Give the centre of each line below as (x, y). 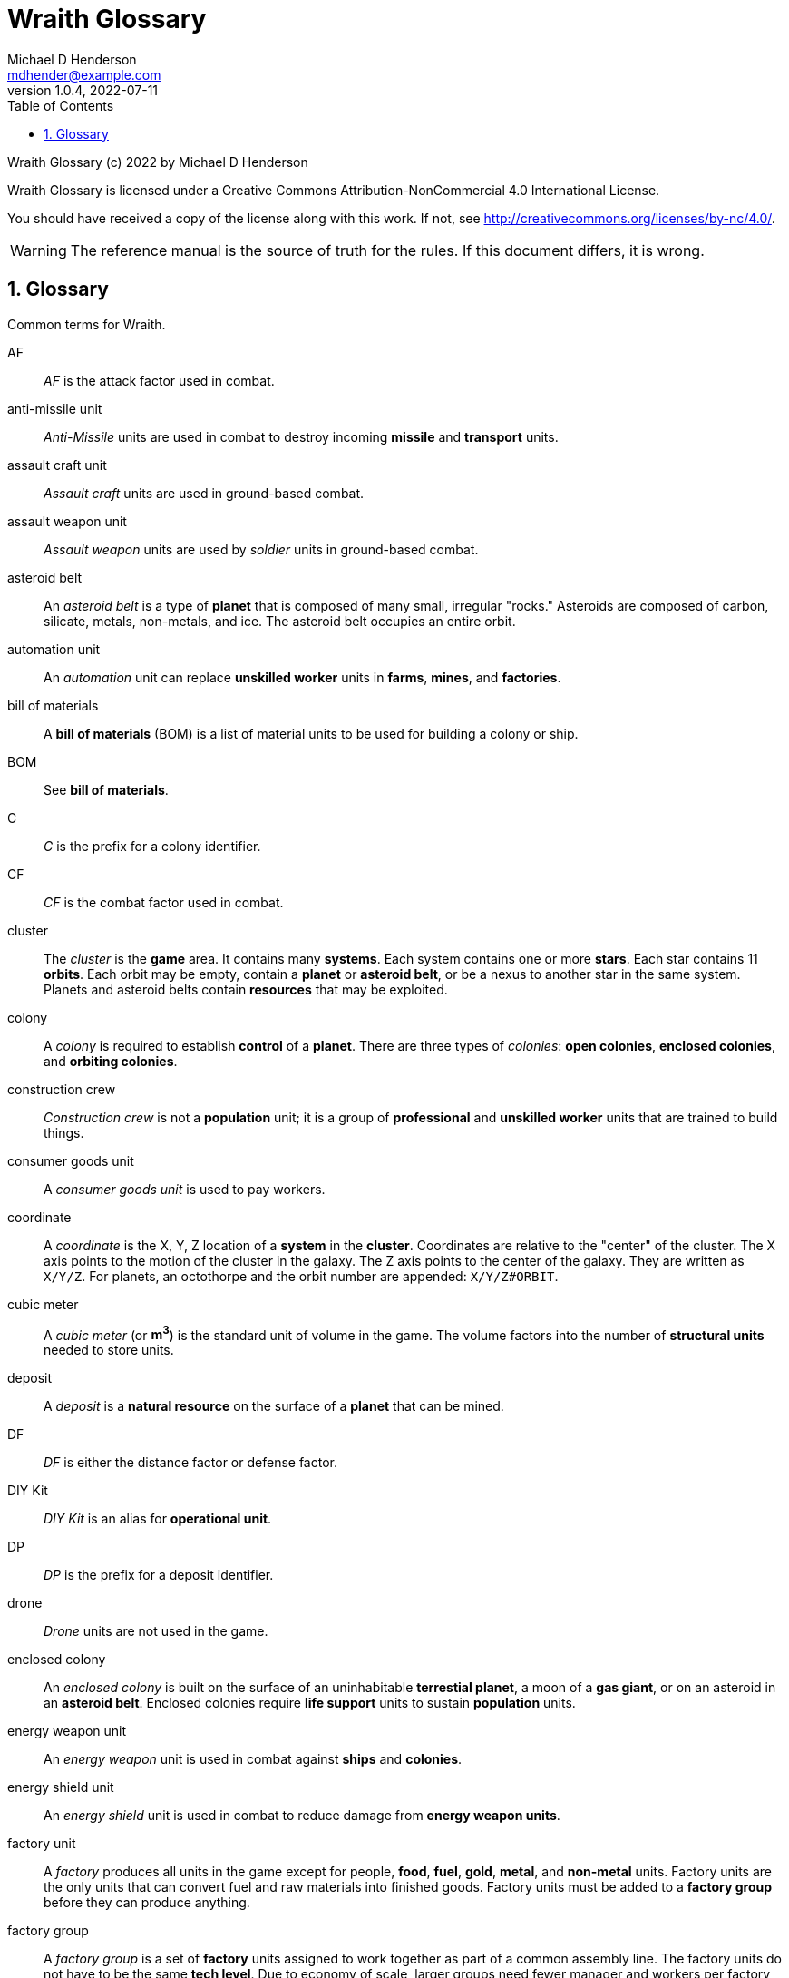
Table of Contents (61, 105)
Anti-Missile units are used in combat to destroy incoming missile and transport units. (301, 436)
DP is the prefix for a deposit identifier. (159, 1575)
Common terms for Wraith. (87, 324)
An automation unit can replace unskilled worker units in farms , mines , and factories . (302, 677)
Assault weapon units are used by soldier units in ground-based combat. (261, 549)
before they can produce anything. (147, 1903)
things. (64, 1132)
